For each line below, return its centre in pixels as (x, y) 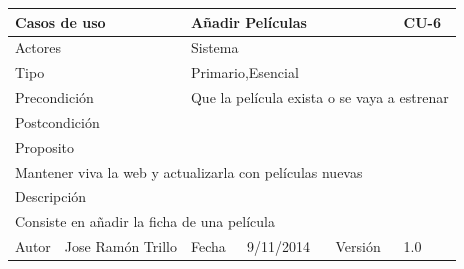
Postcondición (57, 121)
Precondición (54, 97)
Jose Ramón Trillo (120, 246)
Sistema (214, 47)
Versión (358, 246)
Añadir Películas (248, 21)
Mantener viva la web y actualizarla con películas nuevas (189, 171)
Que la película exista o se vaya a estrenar (319, 97)
